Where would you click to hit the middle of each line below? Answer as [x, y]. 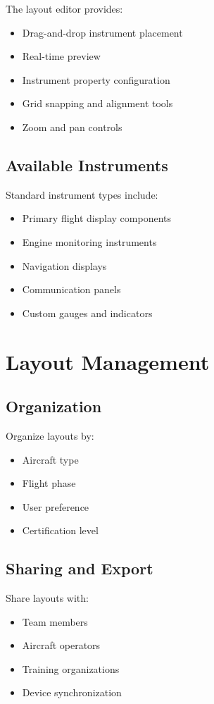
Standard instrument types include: [82, 194]
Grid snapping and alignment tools [97, 103]
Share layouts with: [47, 598]
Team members [55, 621]
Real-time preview [61, 56]
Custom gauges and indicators [87, 313]
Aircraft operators [61, 645]
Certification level [60, 530]
